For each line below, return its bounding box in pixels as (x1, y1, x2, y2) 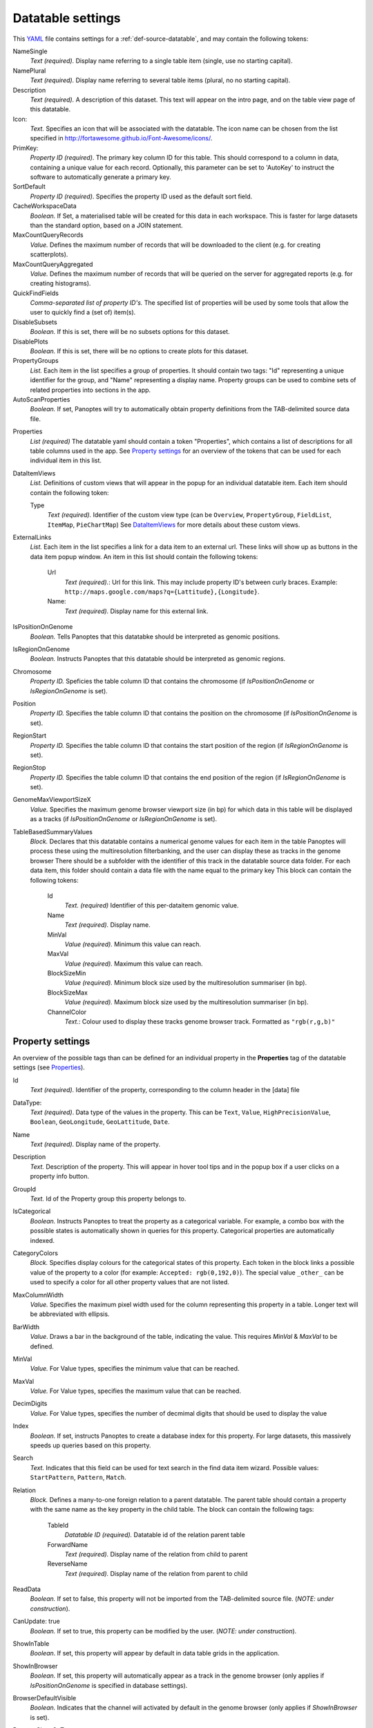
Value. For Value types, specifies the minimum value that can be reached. (30, 1364, 240, 1373)
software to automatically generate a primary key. (30, 173, 172, 181)
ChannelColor (47, 1008, 87, 1016)
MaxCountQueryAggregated (12, 260, 93, 268)
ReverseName (47, 1559, 88, 1568)
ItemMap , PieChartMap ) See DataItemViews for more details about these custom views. (47, 520, 300, 529)
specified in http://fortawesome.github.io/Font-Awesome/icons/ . (30, 134, 213, 142)
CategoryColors (12, 1248, 59, 1257)
